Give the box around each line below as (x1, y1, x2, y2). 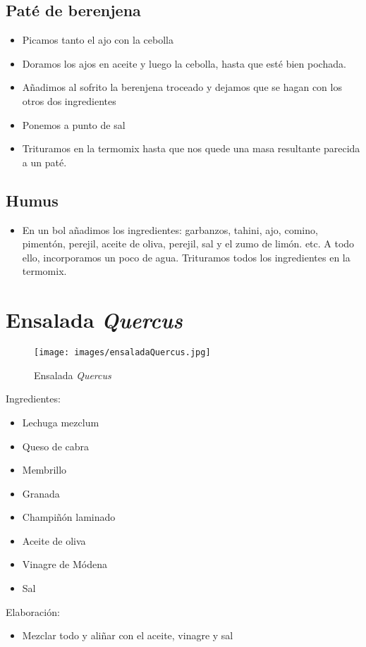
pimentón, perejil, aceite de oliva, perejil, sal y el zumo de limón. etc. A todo (22, 236, 355, 251)
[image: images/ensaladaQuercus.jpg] (34, 347, 211, 358)
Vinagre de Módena (22, 557, 108, 572)
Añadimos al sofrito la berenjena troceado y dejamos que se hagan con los (22, 80, 342, 94)
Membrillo (22, 462, 67, 477)
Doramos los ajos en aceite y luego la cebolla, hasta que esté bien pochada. (22, 56, 346, 70)
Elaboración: (6, 604, 60, 619)
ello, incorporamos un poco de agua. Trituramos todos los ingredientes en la (22, 249, 350, 264)
